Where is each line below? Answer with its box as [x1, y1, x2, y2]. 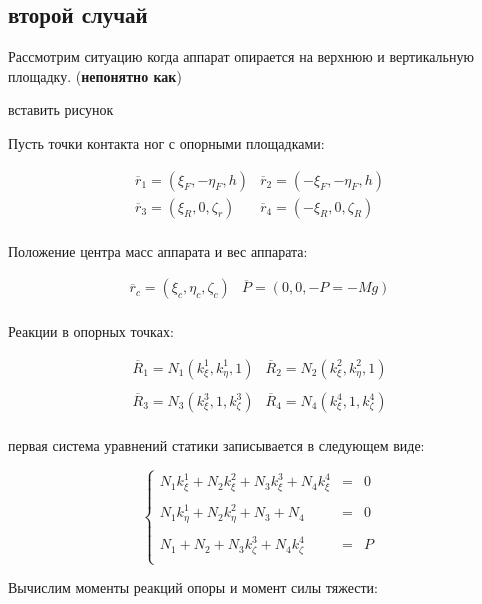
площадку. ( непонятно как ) [8, 65, 182, 86]
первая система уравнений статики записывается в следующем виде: [8, 435, 425, 456]
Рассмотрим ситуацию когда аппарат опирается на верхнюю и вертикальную [8, 46, 474, 67]
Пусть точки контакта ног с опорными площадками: [8, 132, 325, 153]
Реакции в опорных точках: [8, 321, 174, 342]
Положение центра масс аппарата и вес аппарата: [8, 240, 308, 261]
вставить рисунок [8, 99, 114, 120]
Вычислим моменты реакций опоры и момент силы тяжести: [8, 577, 378, 598]
